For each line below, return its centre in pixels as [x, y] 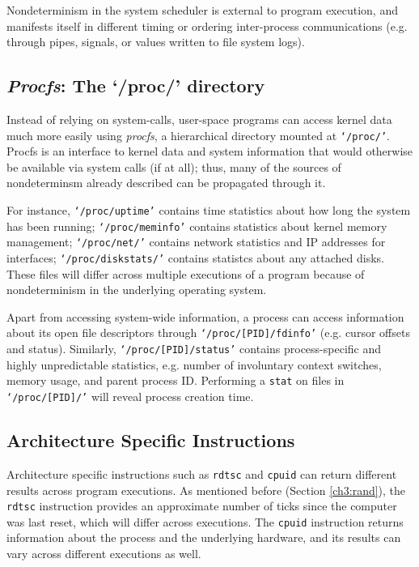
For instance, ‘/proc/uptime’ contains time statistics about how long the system [209, 210]
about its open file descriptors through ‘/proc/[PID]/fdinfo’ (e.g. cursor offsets [208, 333]
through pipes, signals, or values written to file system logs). [156, 42]
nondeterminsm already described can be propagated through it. [166, 183]
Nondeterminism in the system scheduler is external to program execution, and [202, 10]
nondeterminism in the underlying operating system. [137, 290]
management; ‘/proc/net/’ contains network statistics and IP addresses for [196, 242]
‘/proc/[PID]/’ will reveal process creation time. [130, 396]
